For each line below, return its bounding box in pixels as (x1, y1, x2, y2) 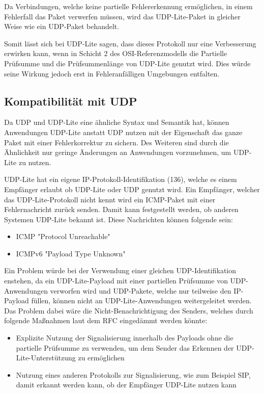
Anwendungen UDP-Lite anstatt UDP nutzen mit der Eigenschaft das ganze (4, 126, 243, 137)
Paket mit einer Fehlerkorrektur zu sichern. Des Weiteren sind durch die (4, 137, 229, 147)
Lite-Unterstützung (16, 352, 76, 363)
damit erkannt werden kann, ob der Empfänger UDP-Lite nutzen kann (16, 379, 237, 390)
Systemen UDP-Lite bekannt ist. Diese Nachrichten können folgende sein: (4, 214, 233, 224)
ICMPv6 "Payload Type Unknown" (16, 248, 126, 258)
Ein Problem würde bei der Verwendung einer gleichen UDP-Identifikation (4, 265, 237, 276)
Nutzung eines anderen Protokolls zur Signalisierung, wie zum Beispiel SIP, (16, 369, 251, 380)
